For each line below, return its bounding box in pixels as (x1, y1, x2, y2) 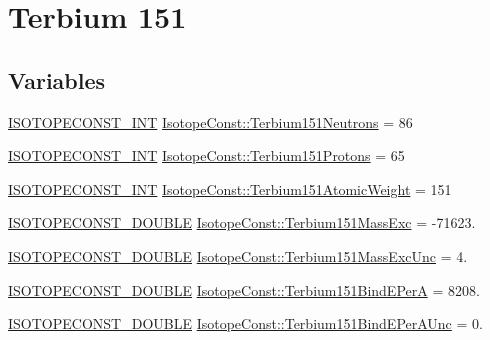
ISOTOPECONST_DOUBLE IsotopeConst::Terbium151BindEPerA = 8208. (8, 279, 480, 300)
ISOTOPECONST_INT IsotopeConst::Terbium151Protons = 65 (8, 145, 405, 166)
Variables (8, 64, 106, 95)
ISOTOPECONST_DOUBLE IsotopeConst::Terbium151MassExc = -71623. (8, 212, 476, 233)
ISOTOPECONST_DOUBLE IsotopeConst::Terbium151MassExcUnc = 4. (8, 245, 468, 266)
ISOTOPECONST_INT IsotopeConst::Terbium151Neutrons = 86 (8, 111, 413, 132)
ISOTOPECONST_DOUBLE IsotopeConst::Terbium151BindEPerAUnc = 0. (8, 313, 483, 334)
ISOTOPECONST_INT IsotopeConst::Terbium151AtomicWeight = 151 (8, 178, 452, 199)
